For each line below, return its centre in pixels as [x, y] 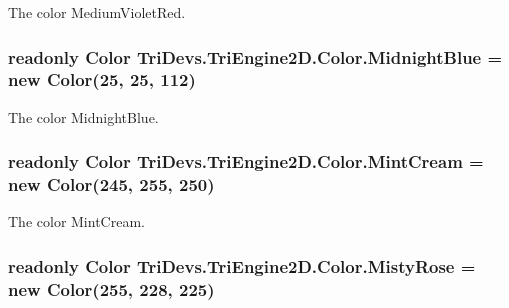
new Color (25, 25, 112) [102, 79]
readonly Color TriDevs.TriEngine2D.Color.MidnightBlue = [255, 56]
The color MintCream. [76, 221]
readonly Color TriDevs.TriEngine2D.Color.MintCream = [246, 161]
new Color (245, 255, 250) [111, 184]
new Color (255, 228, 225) [111, 288]
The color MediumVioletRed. [97, 12]
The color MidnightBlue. [83, 116]
